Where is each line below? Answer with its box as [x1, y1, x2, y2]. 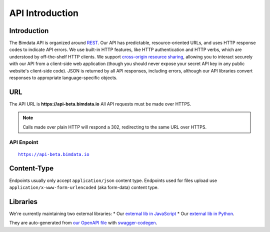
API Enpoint [9, 139, 38, 146]
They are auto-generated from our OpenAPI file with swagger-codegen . [9, 220, 157, 226]
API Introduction [9, 7, 78, 18]
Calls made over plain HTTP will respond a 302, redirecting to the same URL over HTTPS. [22, 124, 207, 130]
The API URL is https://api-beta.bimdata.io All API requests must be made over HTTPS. [9, 100, 191, 107]
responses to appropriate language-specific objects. [9, 75, 117, 81]
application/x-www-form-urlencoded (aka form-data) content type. [9, 184, 159, 190]
